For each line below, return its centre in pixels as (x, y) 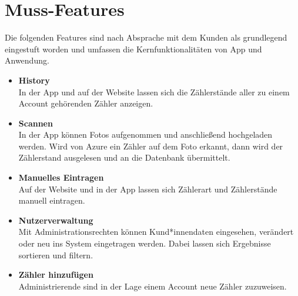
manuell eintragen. (52, 200)
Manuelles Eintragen (61, 177)
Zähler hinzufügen (56, 275)
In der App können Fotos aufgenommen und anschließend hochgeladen (145, 134)
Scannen (36, 123)
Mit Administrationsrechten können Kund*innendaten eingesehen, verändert (156, 232)
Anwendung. (27, 60)
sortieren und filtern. (56, 255)
